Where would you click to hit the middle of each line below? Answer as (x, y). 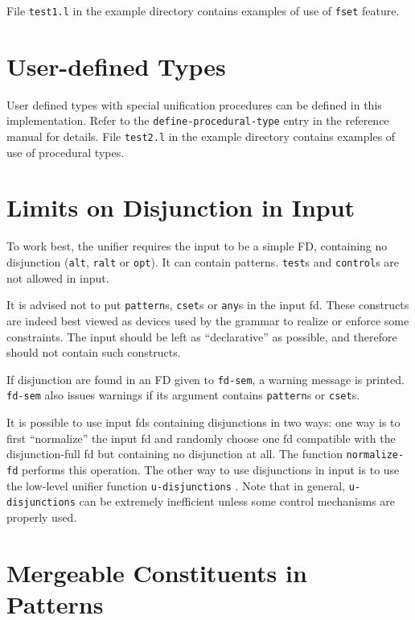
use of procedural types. (66, 152)
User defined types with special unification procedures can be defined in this (194, 104)
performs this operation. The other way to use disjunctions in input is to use (210, 469)
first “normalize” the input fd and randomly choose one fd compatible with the (201, 438)
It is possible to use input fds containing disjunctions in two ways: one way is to (203, 422)
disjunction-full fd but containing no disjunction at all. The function (175, 454)
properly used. (42, 517)
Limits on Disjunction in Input (181, 207)
